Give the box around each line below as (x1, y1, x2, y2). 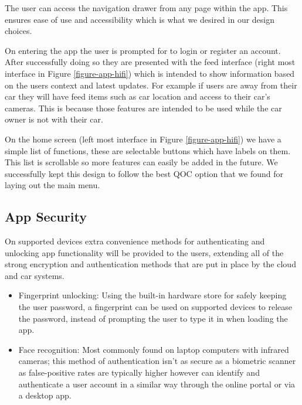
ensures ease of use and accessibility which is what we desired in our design (5, 13, 275, 25)
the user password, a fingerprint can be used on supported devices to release (18, 301, 293, 313)
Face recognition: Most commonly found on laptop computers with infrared (18, 343, 289, 355)
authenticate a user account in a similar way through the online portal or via (18, 377, 296, 390)
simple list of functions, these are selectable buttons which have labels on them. (5, 144, 291, 156)
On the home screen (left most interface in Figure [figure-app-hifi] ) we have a (5, 132, 281, 145)
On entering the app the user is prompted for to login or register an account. (5, 44, 281, 56)
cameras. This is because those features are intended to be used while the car (5, 101, 282, 114)
